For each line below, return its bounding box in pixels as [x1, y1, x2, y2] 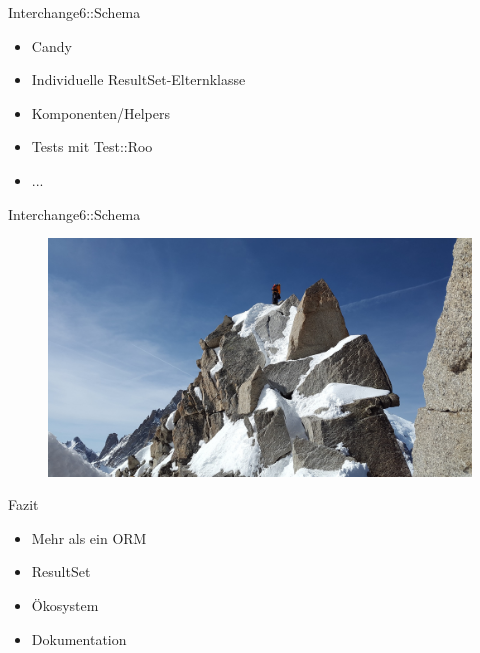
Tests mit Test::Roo [31, 136, 153, 157]
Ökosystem [31, 595, 99, 616]
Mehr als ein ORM [31, 527, 147, 548]
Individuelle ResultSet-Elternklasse [31, 69, 246, 90]
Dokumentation [31, 628, 127, 649]
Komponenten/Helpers [31, 102, 170, 123]
